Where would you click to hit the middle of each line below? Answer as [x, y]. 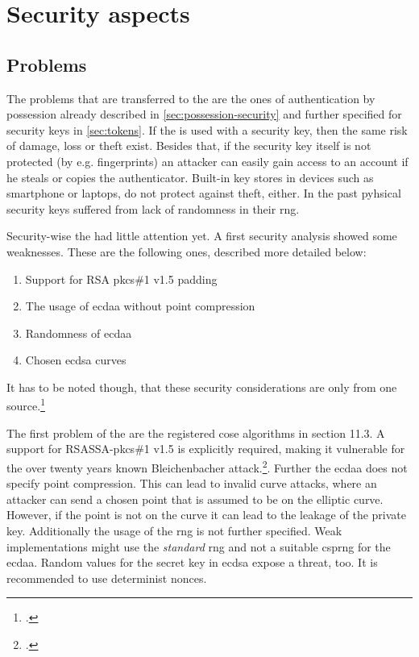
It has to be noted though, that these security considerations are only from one [202, 387]
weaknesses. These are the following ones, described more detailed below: [187, 251]
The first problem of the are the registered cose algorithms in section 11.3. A [196, 432]
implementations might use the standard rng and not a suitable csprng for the [199, 546]
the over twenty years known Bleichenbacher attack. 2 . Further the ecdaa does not [207, 466]
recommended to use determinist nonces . [107, 578]
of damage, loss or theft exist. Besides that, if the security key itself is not [189, 146]
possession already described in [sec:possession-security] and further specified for [204, 114]
